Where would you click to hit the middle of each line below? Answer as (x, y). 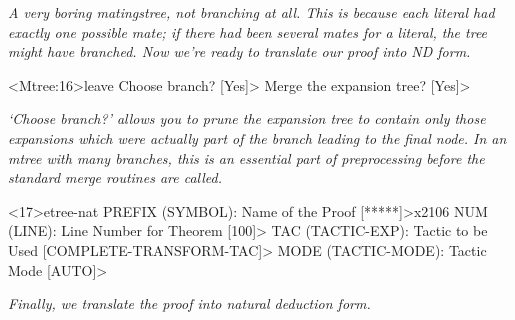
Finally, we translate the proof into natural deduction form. (189, 303)
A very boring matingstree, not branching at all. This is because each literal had (251, 12)
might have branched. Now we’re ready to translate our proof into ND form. (239, 51)
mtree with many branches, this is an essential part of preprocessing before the (246, 157)
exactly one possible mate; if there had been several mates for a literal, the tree (248, 31)
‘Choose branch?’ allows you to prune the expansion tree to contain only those (247, 118)
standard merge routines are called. (115, 177)
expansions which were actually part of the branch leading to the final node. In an (257, 137)
